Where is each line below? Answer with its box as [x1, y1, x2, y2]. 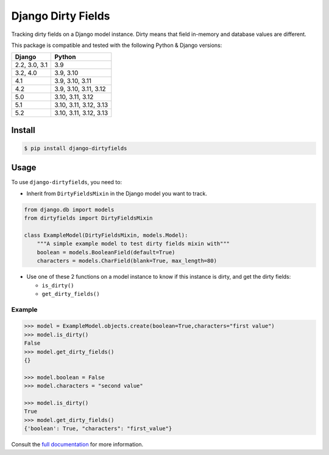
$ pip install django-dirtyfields [24, 145, 127, 152]
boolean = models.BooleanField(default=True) [37, 249, 175, 256]
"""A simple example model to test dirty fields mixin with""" [37, 240, 230, 247]
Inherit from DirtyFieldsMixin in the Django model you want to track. [26, 190, 207, 197]
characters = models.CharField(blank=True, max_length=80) [37, 257, 218, 265]
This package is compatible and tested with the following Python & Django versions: [11, 41, 222, 49]
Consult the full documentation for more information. [11, 441, 144, 448]
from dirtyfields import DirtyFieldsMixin [24, 215, 153, 222]
